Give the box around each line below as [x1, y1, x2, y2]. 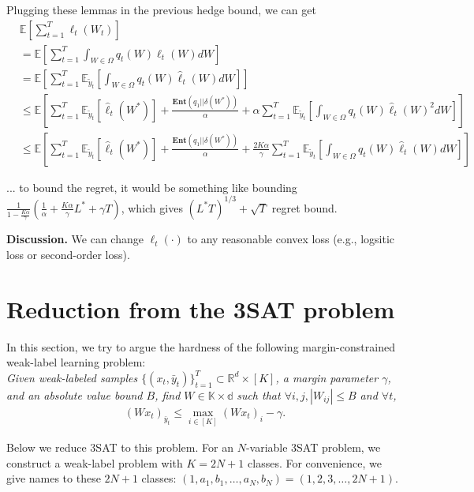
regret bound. [271, 199, 338, 216]
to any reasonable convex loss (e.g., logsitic [187, 231, 395, 247]
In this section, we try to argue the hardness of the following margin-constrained [6, 338, 395, 355]
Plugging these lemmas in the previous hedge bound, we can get [6, 2, 316, 17]
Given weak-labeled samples [6, 369, 138, 385]
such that [237, 386, 281, 403]
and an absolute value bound [6, 386, 143, 403]
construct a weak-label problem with [6, 454, 183, 471]
